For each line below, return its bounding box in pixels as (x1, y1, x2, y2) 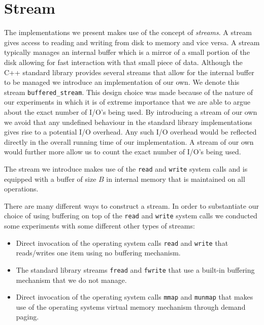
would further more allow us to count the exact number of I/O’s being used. (4, 146, 241, 157)
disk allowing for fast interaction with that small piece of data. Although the (4, 56, 243, 67)
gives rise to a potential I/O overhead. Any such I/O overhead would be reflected (4, 126, 257, 137)
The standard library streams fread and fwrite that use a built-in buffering (16, 264, 255, 275)
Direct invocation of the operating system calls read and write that (16, 237, 228, 248)
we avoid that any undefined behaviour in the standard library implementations (4, 116, 252, 127)
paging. (16, 311, 39, 322)
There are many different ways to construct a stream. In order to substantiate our (4, 200, 259, 211)
